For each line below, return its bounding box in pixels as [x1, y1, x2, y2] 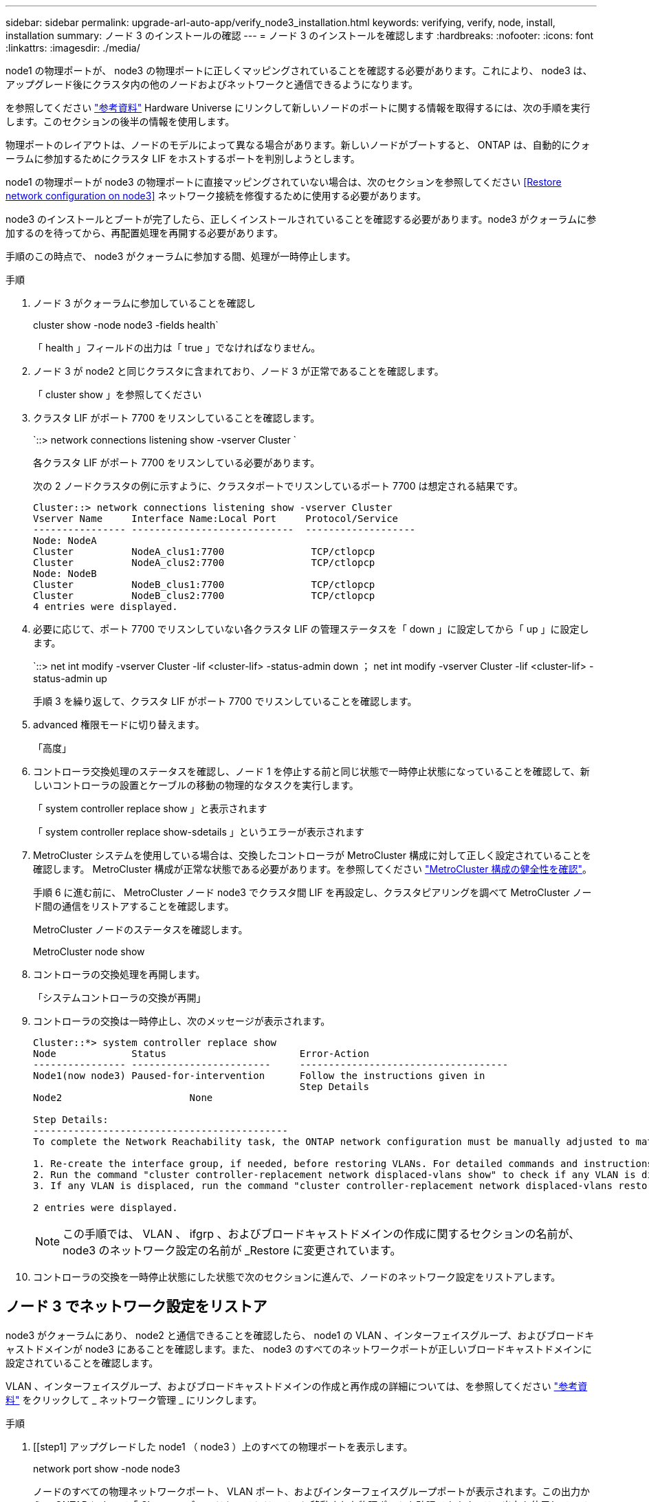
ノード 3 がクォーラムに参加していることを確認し [33, 297, 256, 309]
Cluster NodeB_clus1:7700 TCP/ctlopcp [33, 579, 375, 590]
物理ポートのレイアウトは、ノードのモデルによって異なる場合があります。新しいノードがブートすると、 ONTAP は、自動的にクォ [5, 139, 591, 151]
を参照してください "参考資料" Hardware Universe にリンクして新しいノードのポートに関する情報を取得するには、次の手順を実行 [5, 102, 591, 113]
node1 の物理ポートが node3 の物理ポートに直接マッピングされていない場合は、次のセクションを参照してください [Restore [5, 176, 562, 188]
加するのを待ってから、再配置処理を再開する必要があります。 [5, 227, 283, 239]
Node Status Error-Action [33, 1048, 369, 1059]
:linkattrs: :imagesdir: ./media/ [5, 42, 140, 54]
